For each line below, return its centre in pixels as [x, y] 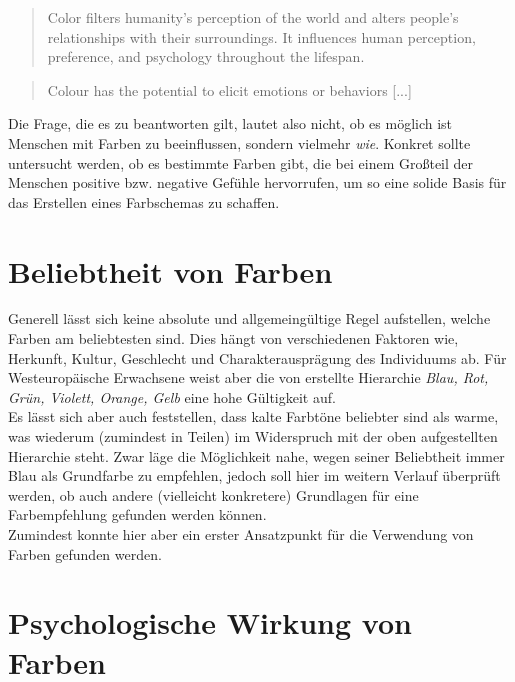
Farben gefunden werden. [85, 553]
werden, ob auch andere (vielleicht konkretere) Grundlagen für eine [213, 494]
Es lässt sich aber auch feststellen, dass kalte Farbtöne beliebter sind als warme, [253, 416]
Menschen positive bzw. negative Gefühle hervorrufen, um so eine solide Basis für [257, 182]
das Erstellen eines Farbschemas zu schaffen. [144, 201]
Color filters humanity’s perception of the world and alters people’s [253, 17]
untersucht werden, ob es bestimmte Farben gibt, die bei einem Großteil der [241, 162]
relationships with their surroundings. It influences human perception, [261, 36]
